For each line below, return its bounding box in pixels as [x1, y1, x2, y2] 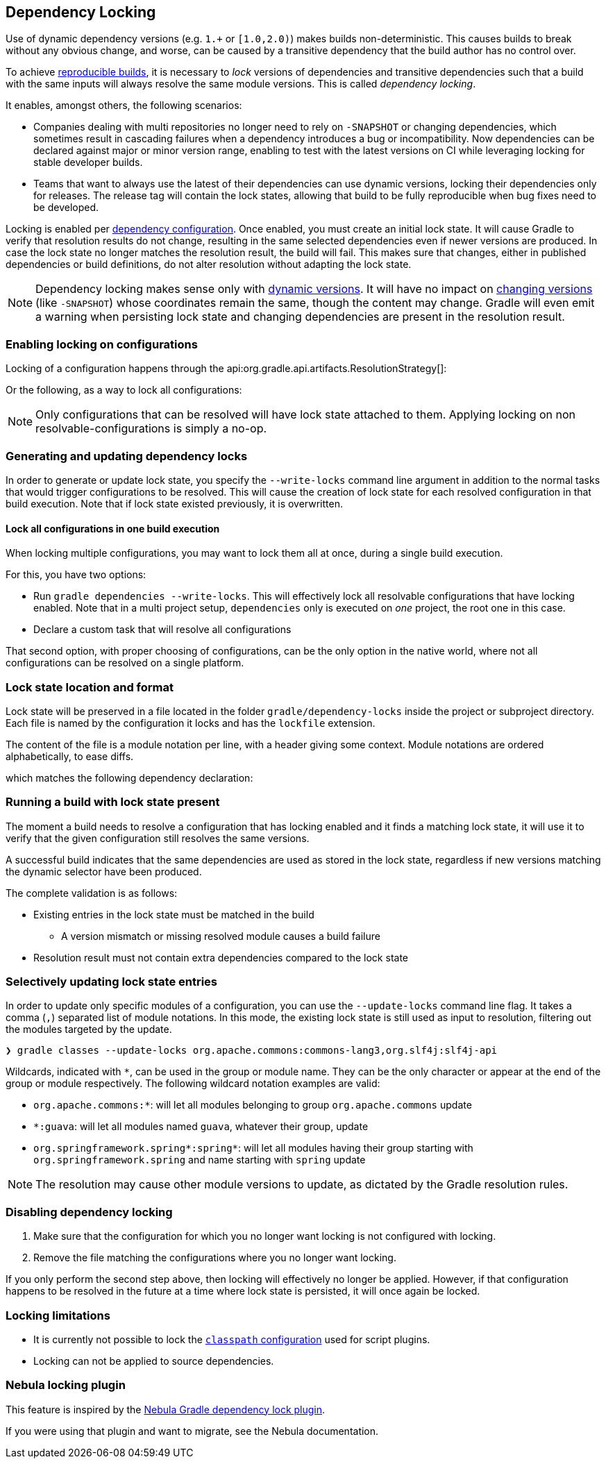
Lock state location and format [6, 680, 174, 694]
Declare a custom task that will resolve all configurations [33, 623, 292, 636]
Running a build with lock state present [6, 795, 220, 809]
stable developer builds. [33, 156, 143, 169]
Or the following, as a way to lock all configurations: [6, 384, 242, 396]
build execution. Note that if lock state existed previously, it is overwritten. [6, 497, 343, 510]
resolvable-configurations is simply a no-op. [35, 421, 267, 436]
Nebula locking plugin [6, 1378, 126, 1393]
